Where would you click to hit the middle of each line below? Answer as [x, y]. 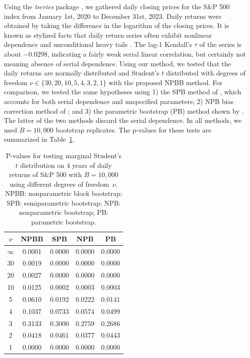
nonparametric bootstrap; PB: [64, 212]
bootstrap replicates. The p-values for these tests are [133, 129]
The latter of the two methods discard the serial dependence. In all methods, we [123, 120]
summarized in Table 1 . [39, 139]
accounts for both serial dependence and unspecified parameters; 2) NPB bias [119, 101]
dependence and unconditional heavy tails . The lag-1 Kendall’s [98, 44]
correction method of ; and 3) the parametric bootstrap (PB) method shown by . [124, 111]
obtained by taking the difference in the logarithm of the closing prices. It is [117, 25]
